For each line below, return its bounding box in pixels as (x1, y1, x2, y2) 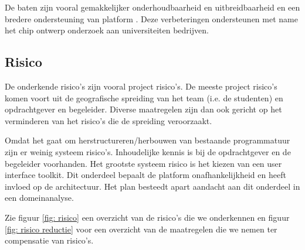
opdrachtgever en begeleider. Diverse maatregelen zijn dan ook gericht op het (5, 103, 282, 115)
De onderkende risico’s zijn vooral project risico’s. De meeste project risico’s (5, 80, 277, 92)
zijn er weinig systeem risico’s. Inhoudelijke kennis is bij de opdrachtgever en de (5, 145, 291, 157)
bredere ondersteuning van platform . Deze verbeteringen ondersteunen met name (5, 12, 298, 25)
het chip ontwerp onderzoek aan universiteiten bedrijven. (5, 24, 209, 36)
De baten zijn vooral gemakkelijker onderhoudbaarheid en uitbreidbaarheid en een (5, 1, 300, 13)
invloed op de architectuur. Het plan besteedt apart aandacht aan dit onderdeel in (5, 180, 300, 192)
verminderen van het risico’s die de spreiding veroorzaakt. (5, 114, 212, 126)
